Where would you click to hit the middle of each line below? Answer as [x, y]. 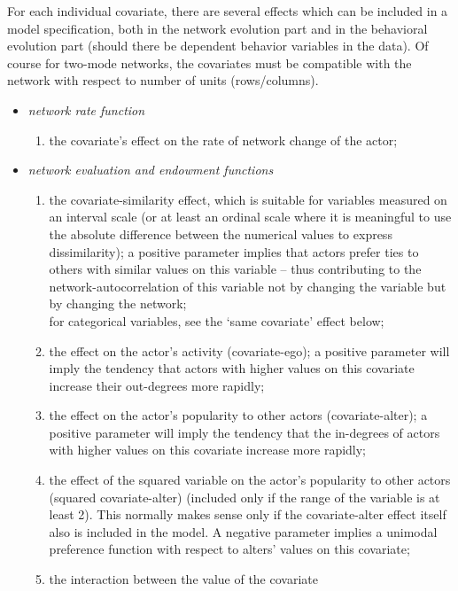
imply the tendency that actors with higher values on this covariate [232, 368]
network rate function [86, 109]
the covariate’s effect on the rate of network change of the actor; [223, 140]
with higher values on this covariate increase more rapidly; [208, 450]
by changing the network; [118, 303]
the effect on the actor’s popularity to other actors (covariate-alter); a [238, 415]
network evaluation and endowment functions [151, 170]
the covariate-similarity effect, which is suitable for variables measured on [248, 199]
